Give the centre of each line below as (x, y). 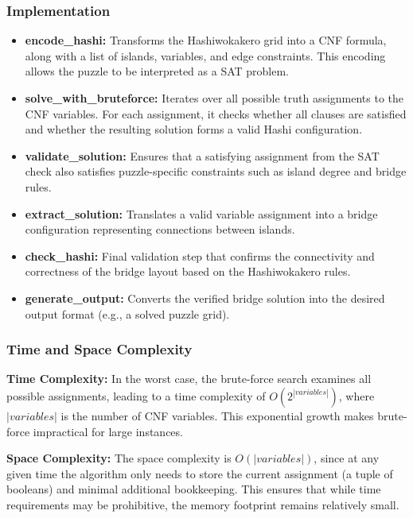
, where (357, 395)
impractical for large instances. (108, 431)
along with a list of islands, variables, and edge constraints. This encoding (205, 55)
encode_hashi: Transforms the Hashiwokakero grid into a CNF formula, (206, 40)
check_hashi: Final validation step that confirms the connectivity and (200, 255)
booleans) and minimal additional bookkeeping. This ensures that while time (194, 489)
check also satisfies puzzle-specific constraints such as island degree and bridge (216, 171)
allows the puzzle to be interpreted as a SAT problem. (157, 71)
